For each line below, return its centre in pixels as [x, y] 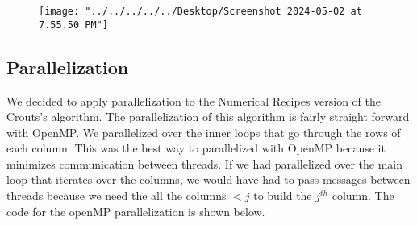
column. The [363, 196]
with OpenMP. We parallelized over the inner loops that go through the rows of [204, 132]
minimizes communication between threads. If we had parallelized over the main [205, 163]
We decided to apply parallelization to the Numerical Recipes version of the [194, 100]
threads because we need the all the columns [117, 196]
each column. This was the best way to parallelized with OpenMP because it [196, 148]
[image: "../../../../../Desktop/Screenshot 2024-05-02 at [200, 11]
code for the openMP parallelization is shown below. [136, 211]
